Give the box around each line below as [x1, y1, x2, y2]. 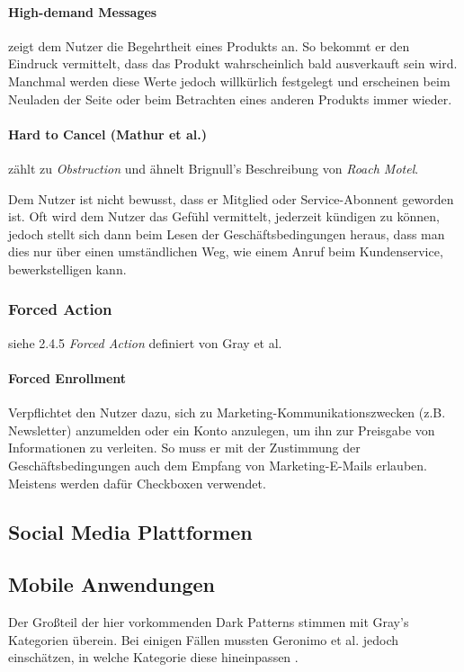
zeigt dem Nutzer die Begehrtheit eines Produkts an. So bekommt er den [8, 36, 410, 55]
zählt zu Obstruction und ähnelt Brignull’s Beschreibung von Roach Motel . [8, 158, 419, 177]
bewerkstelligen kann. [8, 259, 127, 278]
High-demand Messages [8, 2, 157, 21]
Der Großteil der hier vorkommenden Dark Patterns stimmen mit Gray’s [8, 613, 409, 632]
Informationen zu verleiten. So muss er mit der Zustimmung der [8, 438, 361, 457]
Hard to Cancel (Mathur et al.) [8, 124, 207, 143]
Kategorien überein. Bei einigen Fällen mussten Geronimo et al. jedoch [8, 630, 399, 649]
